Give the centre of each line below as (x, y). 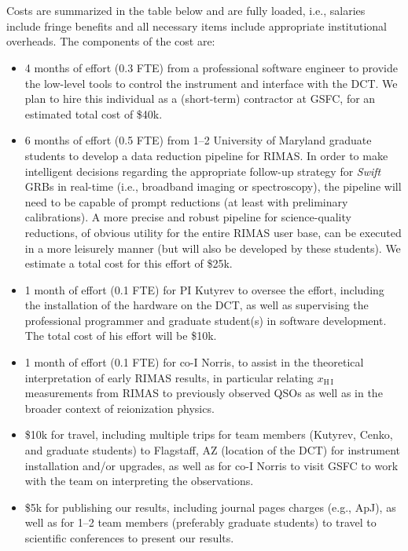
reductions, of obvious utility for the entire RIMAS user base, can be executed (213, 232)
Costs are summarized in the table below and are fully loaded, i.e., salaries (186, 11)
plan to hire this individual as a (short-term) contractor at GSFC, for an (200, 99)
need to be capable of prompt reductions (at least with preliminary (186, 201)
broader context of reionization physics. (119, 408)
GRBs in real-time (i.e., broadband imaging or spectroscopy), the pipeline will (213, 186)
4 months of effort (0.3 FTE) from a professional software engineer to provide (211, 67)
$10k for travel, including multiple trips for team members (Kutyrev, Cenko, (209, 434)
